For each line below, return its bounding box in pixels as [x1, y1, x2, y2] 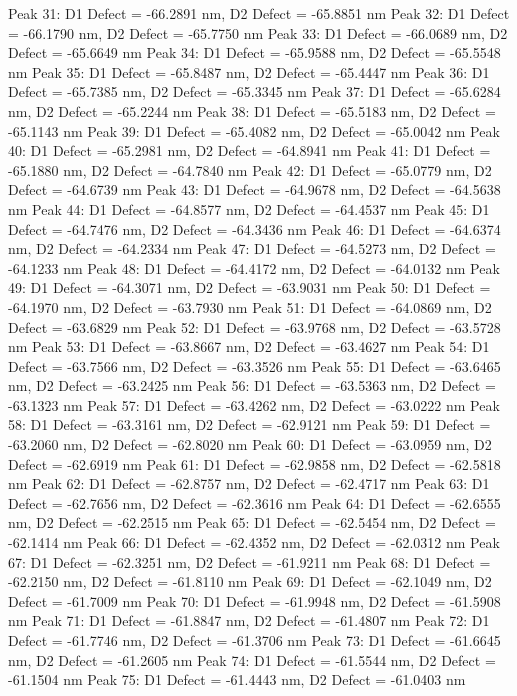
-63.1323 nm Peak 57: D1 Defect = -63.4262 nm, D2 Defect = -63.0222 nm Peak [8, 394, 500, 415]
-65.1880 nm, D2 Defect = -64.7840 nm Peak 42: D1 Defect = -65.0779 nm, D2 [8, 159, 492, 180]
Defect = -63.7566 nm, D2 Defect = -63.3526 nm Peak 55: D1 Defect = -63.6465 [8, 355, 501, 376]
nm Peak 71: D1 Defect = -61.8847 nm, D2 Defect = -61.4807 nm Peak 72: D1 [8, 610, 490, 631]
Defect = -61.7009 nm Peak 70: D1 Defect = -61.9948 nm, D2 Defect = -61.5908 [8, 590, 501, 611]
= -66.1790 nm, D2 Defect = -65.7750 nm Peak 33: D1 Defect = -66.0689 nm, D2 [8, 22, 508, 43]
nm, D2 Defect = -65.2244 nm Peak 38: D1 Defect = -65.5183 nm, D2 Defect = [8, 100, 496, 121]
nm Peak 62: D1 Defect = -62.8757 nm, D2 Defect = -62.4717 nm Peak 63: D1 [8, 473, 490, 494]
